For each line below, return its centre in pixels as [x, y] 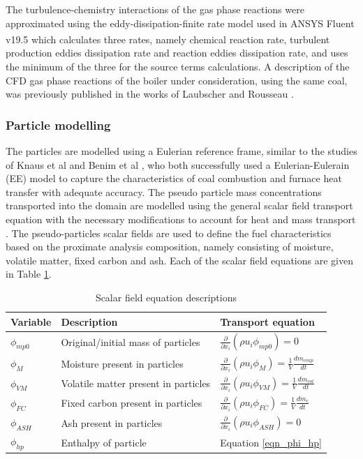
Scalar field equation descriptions [166, 297]
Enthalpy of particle [104, 442]
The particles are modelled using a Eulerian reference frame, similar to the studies [181, 151]
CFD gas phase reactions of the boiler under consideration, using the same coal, [177, 80]
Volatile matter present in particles [136, 383]
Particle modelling [58, 125]
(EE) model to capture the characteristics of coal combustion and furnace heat [174, 178]
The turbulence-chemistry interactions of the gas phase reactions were [155, 9]
